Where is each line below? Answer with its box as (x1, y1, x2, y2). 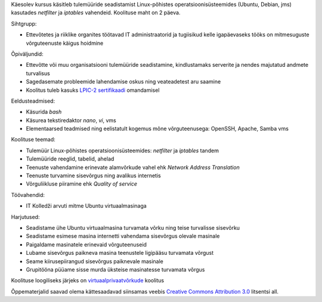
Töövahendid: (11, 191, 45, 198)
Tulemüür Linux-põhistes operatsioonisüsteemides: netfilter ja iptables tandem (26, 147, 219, 154)
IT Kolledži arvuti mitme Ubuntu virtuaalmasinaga (26, 202, 147, 209)
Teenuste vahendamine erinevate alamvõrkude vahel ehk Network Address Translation (26, 164, 240, 171)
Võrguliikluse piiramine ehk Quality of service (26, 180, 137, 187)
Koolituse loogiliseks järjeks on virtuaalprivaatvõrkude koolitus (11, 277, 164, 284)
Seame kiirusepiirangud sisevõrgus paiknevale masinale (26, 257, 164, 265)
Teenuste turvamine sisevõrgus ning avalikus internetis (26, 172, 161, 179)
